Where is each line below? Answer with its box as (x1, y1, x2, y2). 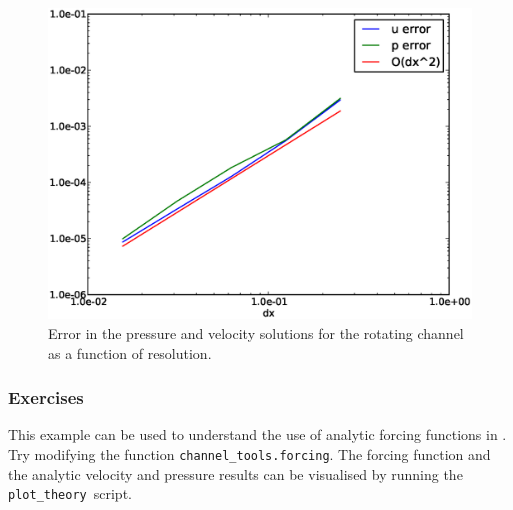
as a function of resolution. (48, 342, 212, 363)
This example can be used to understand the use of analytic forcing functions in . (8, 424, 507, 445)
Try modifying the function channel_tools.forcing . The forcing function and (8, 443, 491, 464)
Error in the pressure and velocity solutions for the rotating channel (48, 322, 464, 343)
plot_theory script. (8, 483, 132, 504)
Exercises (8, 385, 84, 410)
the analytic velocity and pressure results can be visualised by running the (8, 463, 463, 484)
